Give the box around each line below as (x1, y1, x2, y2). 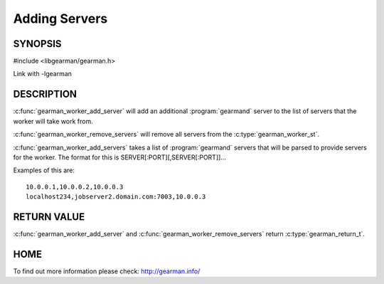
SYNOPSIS (13, 38, 62, 50)
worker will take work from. (13, 117, 93, 125)
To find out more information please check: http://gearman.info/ (13, 267, 201, 275)
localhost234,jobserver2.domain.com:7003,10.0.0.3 (26, 193, 206, 201)
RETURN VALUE (13, 211, 85, 223)
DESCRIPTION (13, 88, 78, 100)
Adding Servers (13, 11, 108, 26)
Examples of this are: (13, 166, 75, 174)
